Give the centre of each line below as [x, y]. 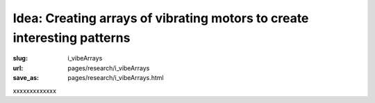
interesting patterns [72, 38]
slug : [20, 58]
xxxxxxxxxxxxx [35, 90]
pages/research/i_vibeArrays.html [116, 78]
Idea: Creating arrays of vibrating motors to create [161, 18]
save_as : [26, 78]
